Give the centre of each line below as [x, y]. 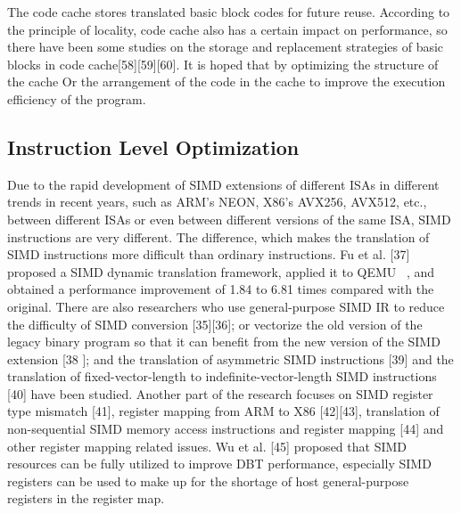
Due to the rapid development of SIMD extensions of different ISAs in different [223, 184]
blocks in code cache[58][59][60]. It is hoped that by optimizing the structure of [223, 64]
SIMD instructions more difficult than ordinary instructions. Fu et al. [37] [209, 254]
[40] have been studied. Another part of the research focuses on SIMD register [220, 393]
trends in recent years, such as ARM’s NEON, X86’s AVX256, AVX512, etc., [217, 202]
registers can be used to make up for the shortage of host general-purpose [208, 480]
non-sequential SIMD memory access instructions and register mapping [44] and [226, 429]
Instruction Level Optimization [153, 147]
